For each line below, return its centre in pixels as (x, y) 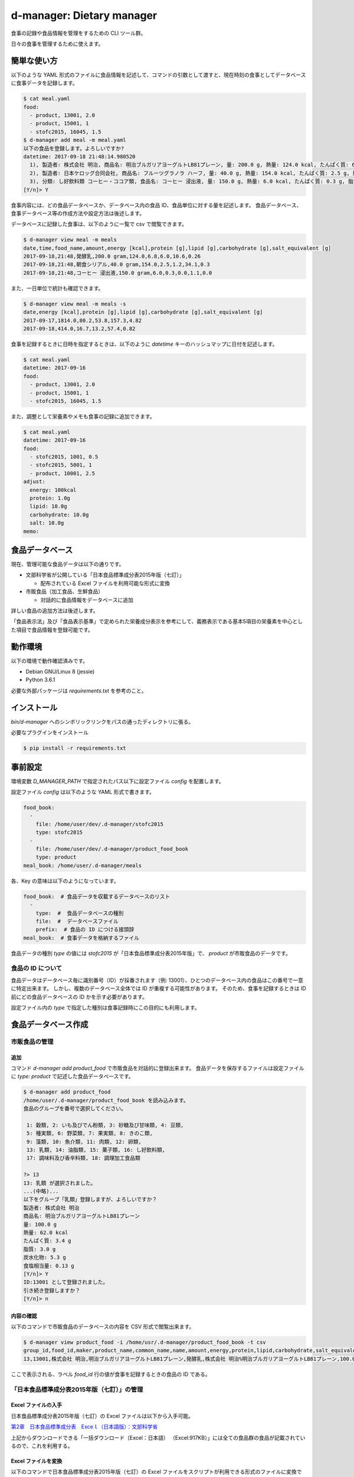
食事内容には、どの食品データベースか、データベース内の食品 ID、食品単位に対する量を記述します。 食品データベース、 (156, 205)
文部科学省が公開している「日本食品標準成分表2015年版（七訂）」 (105, 575)
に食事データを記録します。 (44, 83)
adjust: (34, 482)
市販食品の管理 (32, 1042)
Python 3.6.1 (40, 680)
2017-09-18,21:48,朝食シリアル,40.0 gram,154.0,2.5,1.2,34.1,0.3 (117, 265)
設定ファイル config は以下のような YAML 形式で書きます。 (83, 792)
